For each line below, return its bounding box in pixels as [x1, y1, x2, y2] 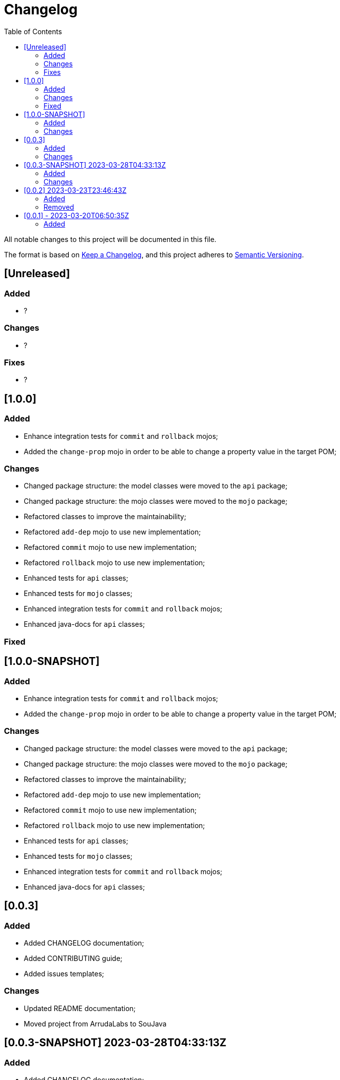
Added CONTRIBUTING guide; [24, 954, 123, 962]
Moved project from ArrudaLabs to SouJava [24, 1019, 167, 1028]
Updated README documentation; [24, 1004, 136, 1013]
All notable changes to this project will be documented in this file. [4, 235, 217, 243]
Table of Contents [4, 27, 62, 36]
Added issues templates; [24, 969, 104, 978]
